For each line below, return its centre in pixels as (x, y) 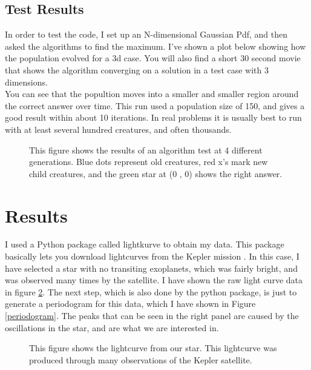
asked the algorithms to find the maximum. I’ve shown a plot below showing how (155, 46)
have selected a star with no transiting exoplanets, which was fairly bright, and (151, 268)
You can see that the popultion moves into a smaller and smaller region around (152, 94)
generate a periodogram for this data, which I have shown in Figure (130, 304)
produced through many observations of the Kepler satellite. (141, 359)
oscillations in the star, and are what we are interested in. (112, 327)
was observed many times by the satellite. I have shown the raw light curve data (154, 280)
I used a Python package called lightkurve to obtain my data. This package (145, 244)
